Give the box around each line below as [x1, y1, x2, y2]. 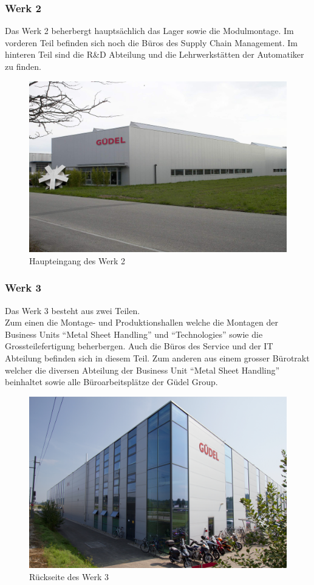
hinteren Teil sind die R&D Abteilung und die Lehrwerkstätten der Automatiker [5, 48, 304, 61]
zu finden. [5, 60, 41, 72]
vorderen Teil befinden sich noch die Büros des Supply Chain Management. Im [5, 36, 298, 49]
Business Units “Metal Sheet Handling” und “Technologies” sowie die [5, 327, 263, 340]
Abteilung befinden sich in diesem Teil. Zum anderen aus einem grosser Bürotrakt [5, 351, 310, 364]
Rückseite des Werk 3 [29, 570, 109, 583]
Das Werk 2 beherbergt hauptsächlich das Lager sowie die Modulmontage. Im [5, 24, 294, 37]
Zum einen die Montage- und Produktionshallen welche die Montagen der [5, 316, 278, 329]
